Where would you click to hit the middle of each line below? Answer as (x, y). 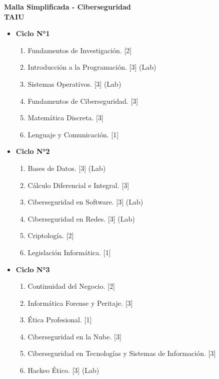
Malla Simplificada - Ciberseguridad (67, 7)
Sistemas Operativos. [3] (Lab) (74, 83)
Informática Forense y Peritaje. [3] (80, 303)
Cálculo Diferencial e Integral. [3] (78, 185)
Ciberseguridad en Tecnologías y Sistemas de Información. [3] (122, 353)
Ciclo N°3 (33, 269)
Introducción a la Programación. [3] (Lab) (92, 67)
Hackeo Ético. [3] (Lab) (63, 370)
